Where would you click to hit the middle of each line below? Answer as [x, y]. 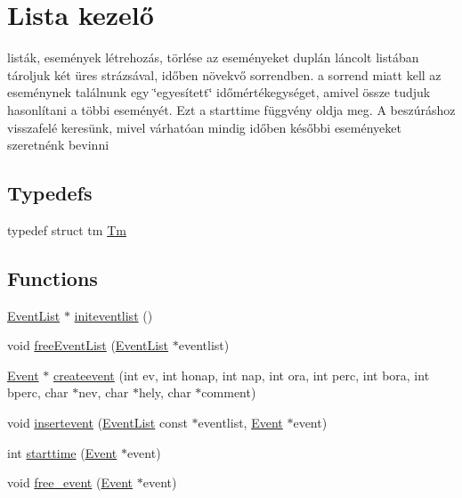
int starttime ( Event [62, 452]
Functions [53, 278]
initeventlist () [113, 315]
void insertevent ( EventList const [97, 423]
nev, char [104, 392]
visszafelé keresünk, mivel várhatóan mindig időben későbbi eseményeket [204, 127]
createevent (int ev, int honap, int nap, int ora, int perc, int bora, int [241, 375]
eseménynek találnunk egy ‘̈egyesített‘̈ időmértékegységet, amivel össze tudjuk [219, 92]
